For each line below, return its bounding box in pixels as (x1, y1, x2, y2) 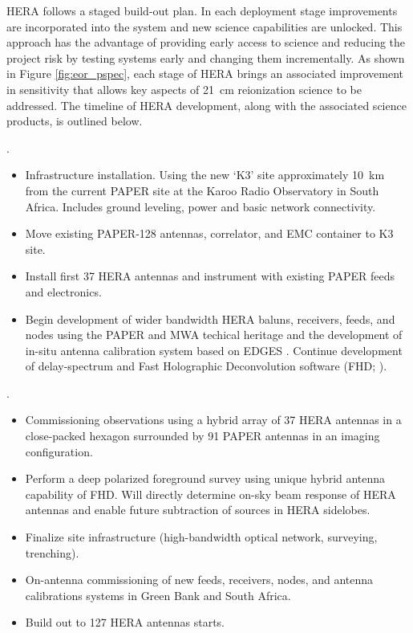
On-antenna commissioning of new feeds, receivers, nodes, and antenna (25, 571, 374, 588)
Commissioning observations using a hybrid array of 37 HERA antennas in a (25, 411, 402, 428)
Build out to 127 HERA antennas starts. (25, 614, 225, 631)
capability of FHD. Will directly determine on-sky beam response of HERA (25, 485, 396, 502)
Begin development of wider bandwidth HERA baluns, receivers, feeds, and (25, 310, 395, 327)
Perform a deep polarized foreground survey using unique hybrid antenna (25, 470, 386, 487)
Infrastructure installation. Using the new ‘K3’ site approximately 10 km (25, 166, 385, 183)
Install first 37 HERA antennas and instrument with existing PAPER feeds (25, 267, 395, 284)
